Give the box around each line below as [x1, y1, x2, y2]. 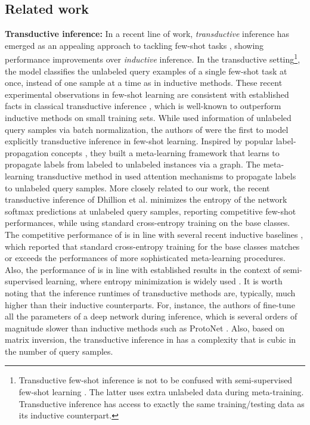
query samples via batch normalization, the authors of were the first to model [5, 123, 289, 135]
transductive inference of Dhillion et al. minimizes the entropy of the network [5, 193, 287, 206]
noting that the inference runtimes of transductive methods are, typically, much [5, 286, 296, 299]
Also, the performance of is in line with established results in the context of [5, 263, 281, 275]
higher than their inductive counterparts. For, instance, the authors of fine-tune [5, 298, 295, 311]
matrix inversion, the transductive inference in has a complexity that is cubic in [5, 333, 296, 346]
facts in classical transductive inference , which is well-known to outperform [5, 100, 281, 112]
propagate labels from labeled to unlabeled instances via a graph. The [5, 158, 261, 170]
